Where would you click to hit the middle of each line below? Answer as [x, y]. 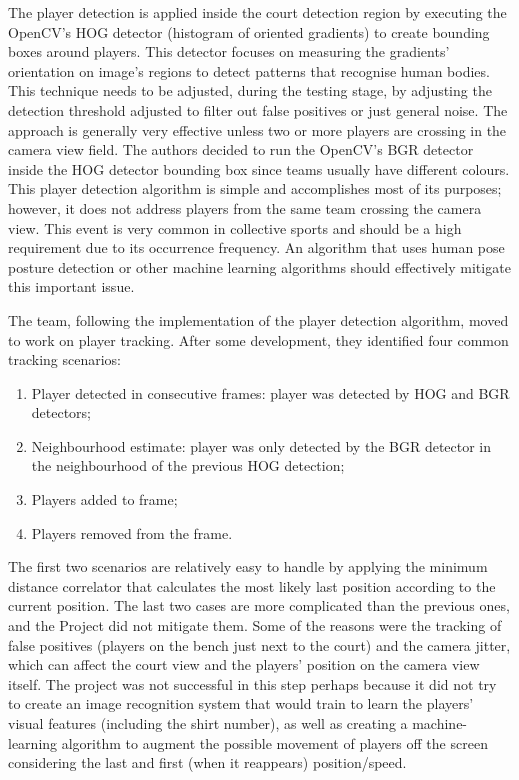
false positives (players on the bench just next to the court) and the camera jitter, [259, 644]
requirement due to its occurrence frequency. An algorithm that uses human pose [256, 247]
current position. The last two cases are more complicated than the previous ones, [259, 605]
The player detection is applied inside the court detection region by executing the [257, 12]
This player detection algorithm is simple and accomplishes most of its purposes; [255, 188]
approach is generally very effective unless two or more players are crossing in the [257, 129]
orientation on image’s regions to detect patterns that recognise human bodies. [249, 70]
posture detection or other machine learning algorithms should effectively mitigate [259, 266]
